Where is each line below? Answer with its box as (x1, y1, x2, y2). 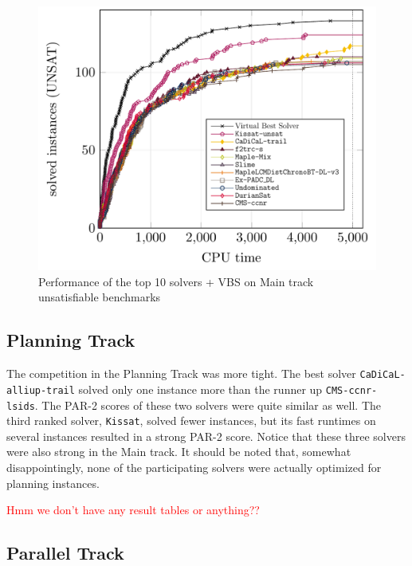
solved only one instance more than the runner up (78, 380, 323, 397)
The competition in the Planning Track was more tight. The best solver (6, 365, 356, 382)
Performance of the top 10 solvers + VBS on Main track (38, 273, 314, 289)
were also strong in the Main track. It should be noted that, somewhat (6, 443, 351, 460)
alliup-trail (6, 384, 75, 396)
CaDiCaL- (359, 369, 406, 381)
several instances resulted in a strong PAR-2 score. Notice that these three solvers (6, 427, 406, 444)
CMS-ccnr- (325, 384, 378, 396)
